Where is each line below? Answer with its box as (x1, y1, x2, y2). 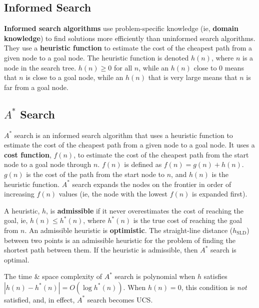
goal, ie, (4, 215, 28, 225)
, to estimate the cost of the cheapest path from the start (73, 149, 249, 159)
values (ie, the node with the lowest (58, 188, 167, 199)
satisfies (203, 271, 227, 281)
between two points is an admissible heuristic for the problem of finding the (4, 234, 235, 245)
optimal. (4, 254, 29, 264)
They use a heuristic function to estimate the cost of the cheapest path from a (4, 42, 252, 53)
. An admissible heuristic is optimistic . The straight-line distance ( (24, 224, 233, 235)
